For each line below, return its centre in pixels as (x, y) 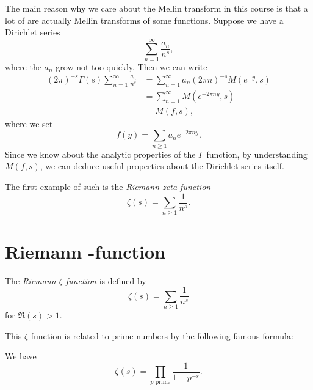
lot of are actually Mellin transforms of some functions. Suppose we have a (144, 20)
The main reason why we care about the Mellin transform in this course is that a (156, 8)
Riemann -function (85, 251)
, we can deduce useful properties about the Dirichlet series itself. (162, 166)
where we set (29, 123)
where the (23, 66)
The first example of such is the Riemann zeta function (108, 186)
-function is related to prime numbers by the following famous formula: (161, 335)
